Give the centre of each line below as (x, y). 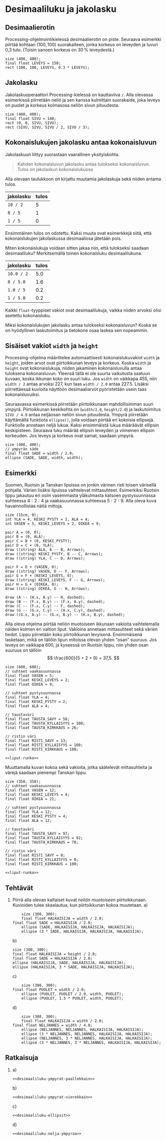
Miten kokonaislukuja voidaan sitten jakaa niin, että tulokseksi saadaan (77, 248)
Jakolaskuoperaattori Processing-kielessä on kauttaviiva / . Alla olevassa (79, 95)
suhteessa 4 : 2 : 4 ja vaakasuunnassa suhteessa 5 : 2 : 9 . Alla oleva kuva (81, 501)
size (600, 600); (23, 667)
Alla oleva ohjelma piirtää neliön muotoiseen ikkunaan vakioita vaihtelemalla (82, 624)
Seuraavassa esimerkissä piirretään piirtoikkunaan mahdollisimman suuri (79, 404)
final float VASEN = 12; (31, 790)
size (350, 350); (23, 782)
